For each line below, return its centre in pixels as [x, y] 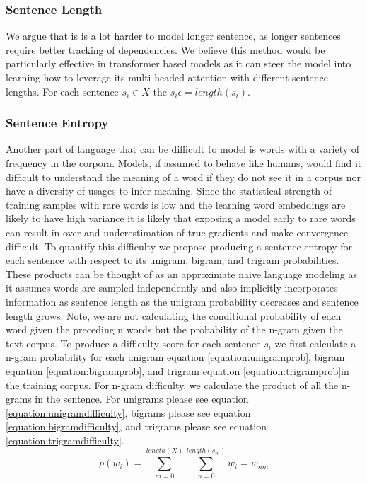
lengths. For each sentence [62, 91]
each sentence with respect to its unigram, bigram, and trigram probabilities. [173, 260]
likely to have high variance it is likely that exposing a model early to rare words [181, 218]
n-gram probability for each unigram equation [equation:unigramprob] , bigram [175, 357]
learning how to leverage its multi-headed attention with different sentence [167, 77]
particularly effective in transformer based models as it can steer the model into [179, 63]
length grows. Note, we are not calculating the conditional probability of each [174, 315]
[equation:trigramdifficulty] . [65, 440]
